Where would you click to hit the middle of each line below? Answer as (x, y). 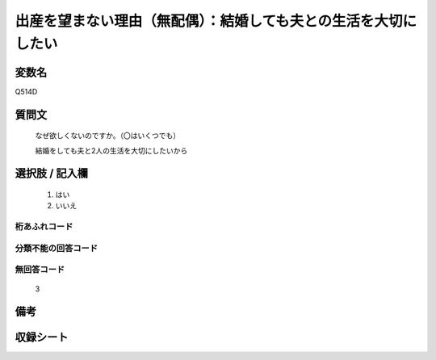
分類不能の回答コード (57, 248)
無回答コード (40, 270)
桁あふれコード (44, 227)
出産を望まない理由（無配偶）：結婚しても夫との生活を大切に (216, 21)
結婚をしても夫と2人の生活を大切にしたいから (111, 150)
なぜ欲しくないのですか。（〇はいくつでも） (108, 136)
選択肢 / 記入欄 (52, 174)
